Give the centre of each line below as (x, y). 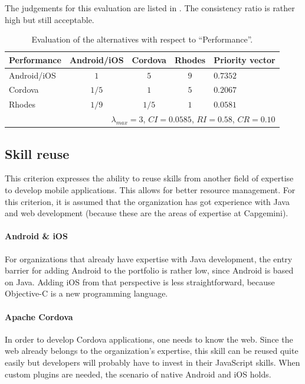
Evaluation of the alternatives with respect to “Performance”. (142, 39)
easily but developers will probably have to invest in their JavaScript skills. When (152, 362)
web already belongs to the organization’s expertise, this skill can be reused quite (152, 351)
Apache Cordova (39, 316)
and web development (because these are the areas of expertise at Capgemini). (147, 213)
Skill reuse (37, 153)
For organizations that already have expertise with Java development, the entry (149, 258)
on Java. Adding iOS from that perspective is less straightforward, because (140, 282)
